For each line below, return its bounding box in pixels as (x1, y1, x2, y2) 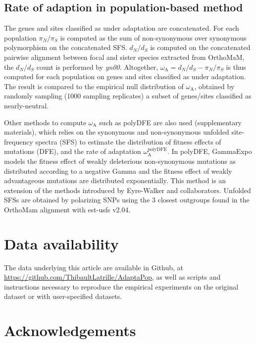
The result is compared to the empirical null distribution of (4, 81, 184, 91)
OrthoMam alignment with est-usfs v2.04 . (4, 204, 131, 214)
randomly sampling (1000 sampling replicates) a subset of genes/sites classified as (4, 91, 252, 101)
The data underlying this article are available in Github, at (4, 262, 183, 272)
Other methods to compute (4, 117, 87, 127)
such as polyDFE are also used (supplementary (99, 117, 242, 127)
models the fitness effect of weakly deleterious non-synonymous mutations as (4, 155, 236, 166)
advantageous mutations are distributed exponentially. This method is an (4, 175, 226, 186)
